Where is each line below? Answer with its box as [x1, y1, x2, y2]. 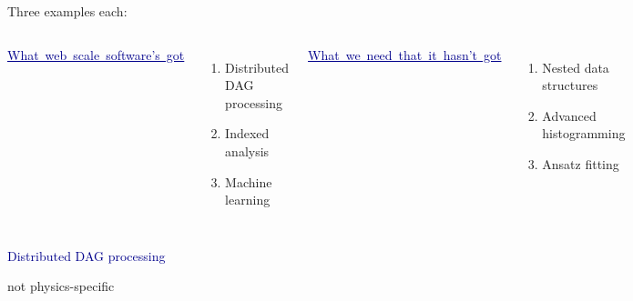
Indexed [225, 124, 270, 143]
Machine [225, 172, 272, 191]
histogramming [542, 124, 626, 143]
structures [542, 75, 598, 95]
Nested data [542, 57, 609, 76]
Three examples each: [7, 2, 128, 20]
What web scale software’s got [7, 45, 185, 64]
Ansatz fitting [542, 154, 619, 173]
